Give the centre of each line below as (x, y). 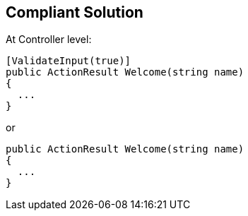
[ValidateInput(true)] (69, 61)
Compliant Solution (75, 12)
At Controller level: (49, 40)
